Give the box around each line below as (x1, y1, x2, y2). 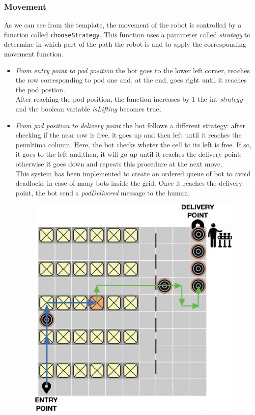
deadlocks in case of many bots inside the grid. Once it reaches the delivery (15, 178, 243, 188)
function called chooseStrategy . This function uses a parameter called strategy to (4, 29, 251, 39)
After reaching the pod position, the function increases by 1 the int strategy (15, 94, 243, 104)
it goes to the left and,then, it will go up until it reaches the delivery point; (15, 149, 242, 159)
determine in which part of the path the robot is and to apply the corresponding (4, 39, 247, 49)
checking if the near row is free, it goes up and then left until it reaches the (15, 130, 242, 140)
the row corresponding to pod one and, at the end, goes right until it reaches (15, 75, 247, 85)
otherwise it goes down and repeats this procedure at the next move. (15, 159, 223, 168)
